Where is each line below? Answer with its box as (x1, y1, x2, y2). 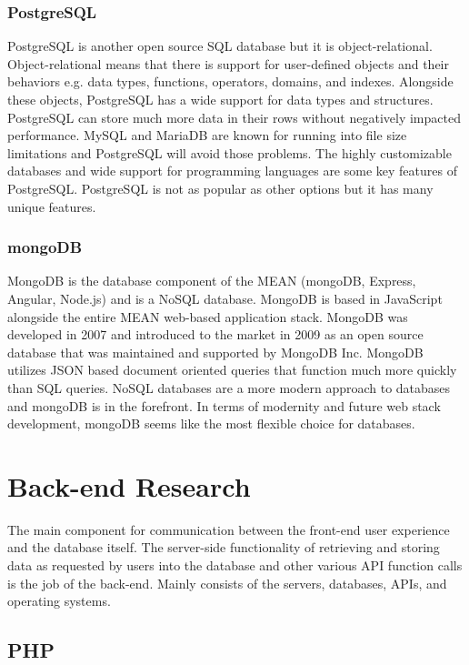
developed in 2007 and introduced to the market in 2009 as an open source (7, 325, 424, 344)
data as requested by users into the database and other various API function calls (7, 556, 463, 575)
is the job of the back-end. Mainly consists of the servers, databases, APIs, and (7, 573, 447, 592)
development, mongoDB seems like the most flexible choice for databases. (7, 414, 415, 433)
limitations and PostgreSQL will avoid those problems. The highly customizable (7, 143, 452, 162)
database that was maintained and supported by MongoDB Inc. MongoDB (7, 342, 424, 361)
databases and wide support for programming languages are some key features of (7, 161, 457, 180)
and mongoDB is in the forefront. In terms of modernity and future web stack (7, 396, 441, 415)
